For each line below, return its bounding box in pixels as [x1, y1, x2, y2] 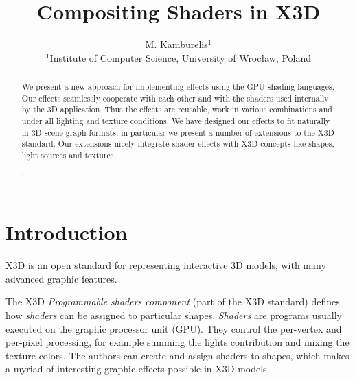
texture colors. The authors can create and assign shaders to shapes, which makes [5, 348, 350, 362]
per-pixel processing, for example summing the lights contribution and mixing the [5, 335, 350, 349]
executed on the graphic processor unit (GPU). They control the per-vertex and [5, 321, 342, 335]
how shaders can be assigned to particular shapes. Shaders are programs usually [5, 307, 343, 322]
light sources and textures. [21, 150, 116, 161]
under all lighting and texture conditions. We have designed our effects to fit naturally [21, 115, 330, 127]
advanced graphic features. [5, 271, 117, 285]
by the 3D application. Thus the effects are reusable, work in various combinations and [21, 104, 332, 115]
